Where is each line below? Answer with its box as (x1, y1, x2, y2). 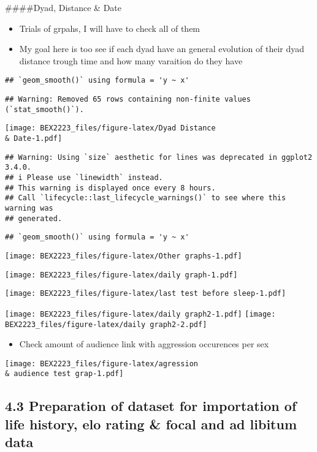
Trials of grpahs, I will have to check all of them (19, 21, 201, 34)
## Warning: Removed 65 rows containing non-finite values (5, 95, 251, 104)
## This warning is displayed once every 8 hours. (5, 183, 216, 192)
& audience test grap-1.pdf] (5, 369, 124, 379)
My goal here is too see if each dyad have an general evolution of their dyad (19, 42, 304, 55)
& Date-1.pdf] (5, 134, 63, 143)
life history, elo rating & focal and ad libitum (5, 414, 297, 433)
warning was (5, 203, 53, 213)
